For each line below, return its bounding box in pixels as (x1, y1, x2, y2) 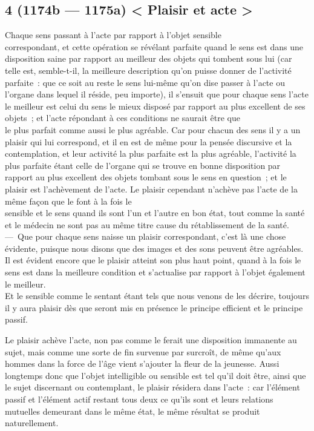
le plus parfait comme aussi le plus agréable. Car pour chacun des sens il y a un (5, 123, 301, 136)
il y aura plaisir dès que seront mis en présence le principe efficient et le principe (5, 301, 303, 314)
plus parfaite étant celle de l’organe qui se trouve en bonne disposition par (5, 159, 281, 171)
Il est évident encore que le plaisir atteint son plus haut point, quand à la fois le (5, 254, 301, 266)
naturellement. (5, 416, 59, 429)
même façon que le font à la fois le (5, 194, 132, 207)
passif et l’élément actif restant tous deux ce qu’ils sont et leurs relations (5, 393, 273, 406)
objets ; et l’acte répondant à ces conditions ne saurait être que (5, 111, 240, 124)
